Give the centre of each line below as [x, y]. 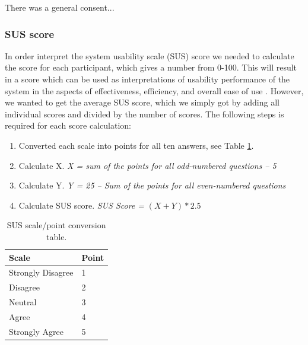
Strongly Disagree [41, 272]
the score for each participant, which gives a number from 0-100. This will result [151, 67]
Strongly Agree [36, 331]
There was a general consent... [60, 7]
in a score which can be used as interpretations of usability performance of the [147, 79]
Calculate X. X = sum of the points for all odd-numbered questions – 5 [147, 165]
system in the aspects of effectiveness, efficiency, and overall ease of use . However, [154, 90]
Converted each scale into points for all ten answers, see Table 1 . [136, 145]
